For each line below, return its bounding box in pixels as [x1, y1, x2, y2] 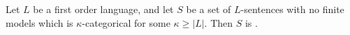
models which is [6, 15, 73, 30]
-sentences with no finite [240, 2, 344, 16]
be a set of [186, 2, 231, 16]
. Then [204, 15, 233, 30]
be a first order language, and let [33, 2, 174, 16]
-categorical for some [82, 15, 170, 30]
